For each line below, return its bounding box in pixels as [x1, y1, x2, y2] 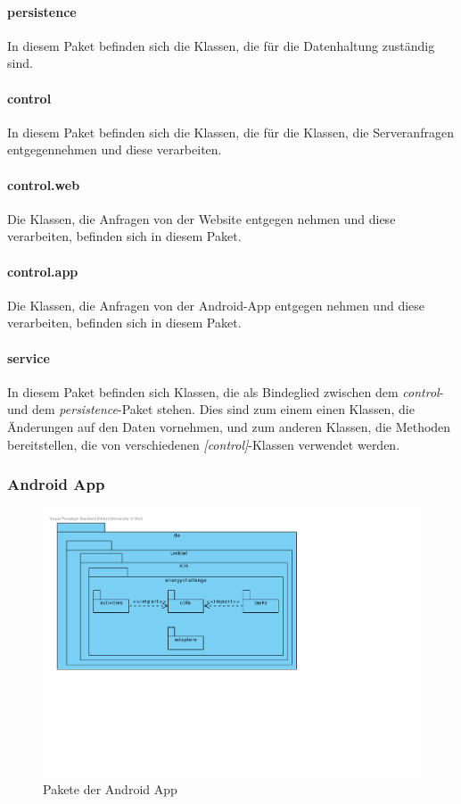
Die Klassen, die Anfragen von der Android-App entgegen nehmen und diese [7, 295, 425, 314]
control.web [7, 175, 80, 194]
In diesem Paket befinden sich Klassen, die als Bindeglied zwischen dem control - [7, 382, 444, 401]
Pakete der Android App [43, 779, 177, 798]
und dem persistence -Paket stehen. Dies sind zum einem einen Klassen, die [7, 400, 415, 419]
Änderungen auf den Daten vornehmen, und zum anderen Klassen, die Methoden [7, 417, 451, 435]
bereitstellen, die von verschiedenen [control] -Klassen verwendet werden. [7, 435, 400, 453]
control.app [7, 261, 78, 280]
